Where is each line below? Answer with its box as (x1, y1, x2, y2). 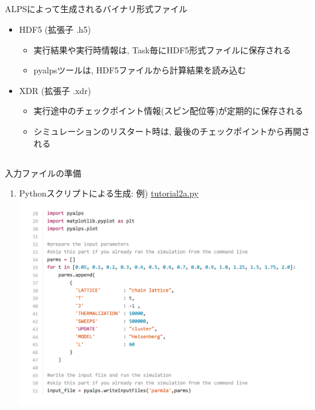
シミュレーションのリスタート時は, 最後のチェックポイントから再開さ (33, 124, 310, 137)
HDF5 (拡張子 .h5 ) (19, 22, 91, 35)
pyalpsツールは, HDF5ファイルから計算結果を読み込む (33, 64, 247, 76)
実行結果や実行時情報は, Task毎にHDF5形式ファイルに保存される (33, 43, 291, 56)
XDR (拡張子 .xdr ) (19, 84, 91, 96)
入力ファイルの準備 (5, 166, 81, 179)
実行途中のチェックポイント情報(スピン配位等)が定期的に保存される (33, 104, 303, 117)
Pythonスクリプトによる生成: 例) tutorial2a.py (19, 187, 199, 200)
